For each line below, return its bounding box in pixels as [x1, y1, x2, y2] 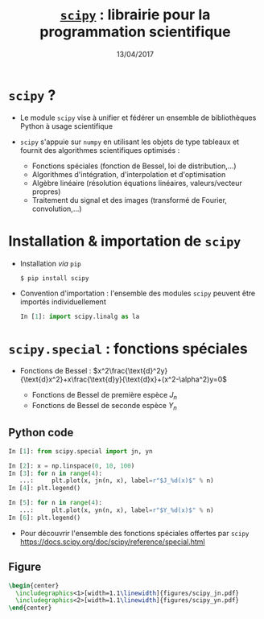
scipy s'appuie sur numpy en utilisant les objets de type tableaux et [19, 137, 240, 146]
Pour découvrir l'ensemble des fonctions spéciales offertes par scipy [19, 528, 250, 538]
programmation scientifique [39, 23, 231, 41]
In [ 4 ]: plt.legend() [8, 485, 81, 493]
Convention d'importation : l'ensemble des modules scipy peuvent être [19, 288, 256, 298]
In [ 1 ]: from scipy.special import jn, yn [8, 447, 153, 456]
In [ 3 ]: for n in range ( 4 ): [8, 469, 103, 477]
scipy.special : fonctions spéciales [8, 340, 248, 357]
